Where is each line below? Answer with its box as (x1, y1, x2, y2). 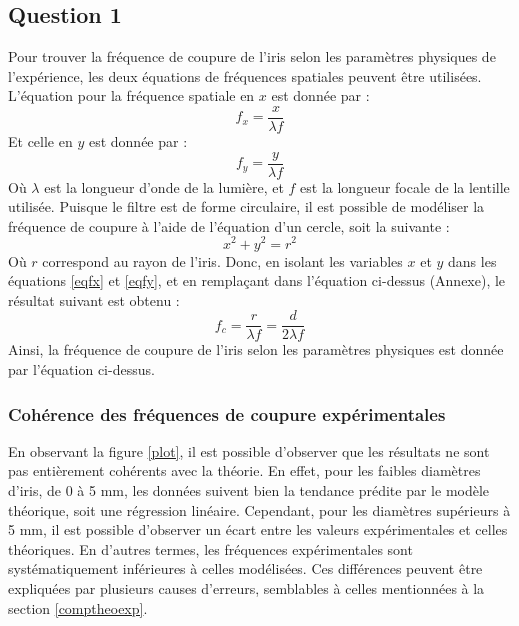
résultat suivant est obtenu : (8, 289, 180, 310)
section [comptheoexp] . (8, 597, 148, 618)
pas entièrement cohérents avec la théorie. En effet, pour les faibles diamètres (8, 460, 481, 481)
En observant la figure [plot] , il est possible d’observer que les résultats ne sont (8, 440, 490, 461)
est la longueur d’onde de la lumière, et (44, 176, 284, 197)
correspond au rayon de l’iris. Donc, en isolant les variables (42, 250, 403, 271)
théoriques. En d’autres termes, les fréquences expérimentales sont (8, 538, 413, 559)
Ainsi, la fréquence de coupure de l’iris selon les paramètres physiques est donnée (8, 339, 504, 360)
